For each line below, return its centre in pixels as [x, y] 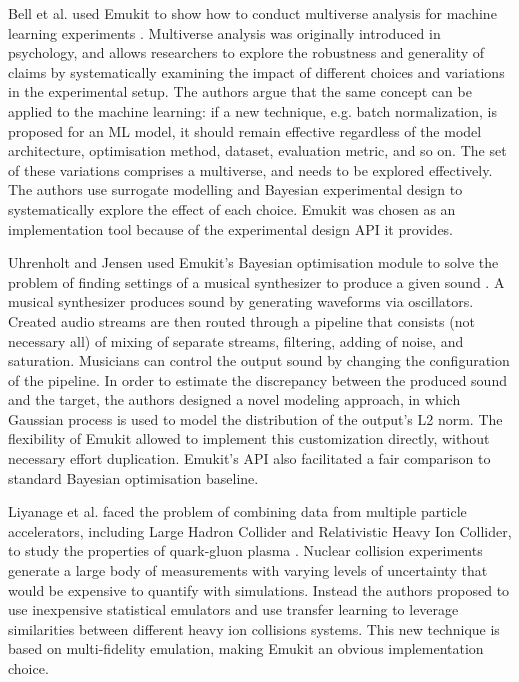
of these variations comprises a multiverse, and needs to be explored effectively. [250, 169]
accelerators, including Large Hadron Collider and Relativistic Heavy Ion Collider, [260, 530]
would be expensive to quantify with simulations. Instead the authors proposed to [259, 589]
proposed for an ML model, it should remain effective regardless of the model [245, 130]
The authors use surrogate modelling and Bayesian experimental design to [235, 189]
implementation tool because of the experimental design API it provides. [231, 228]
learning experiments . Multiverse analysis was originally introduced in [224, 32]
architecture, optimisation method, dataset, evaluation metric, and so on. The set [257, 150]
